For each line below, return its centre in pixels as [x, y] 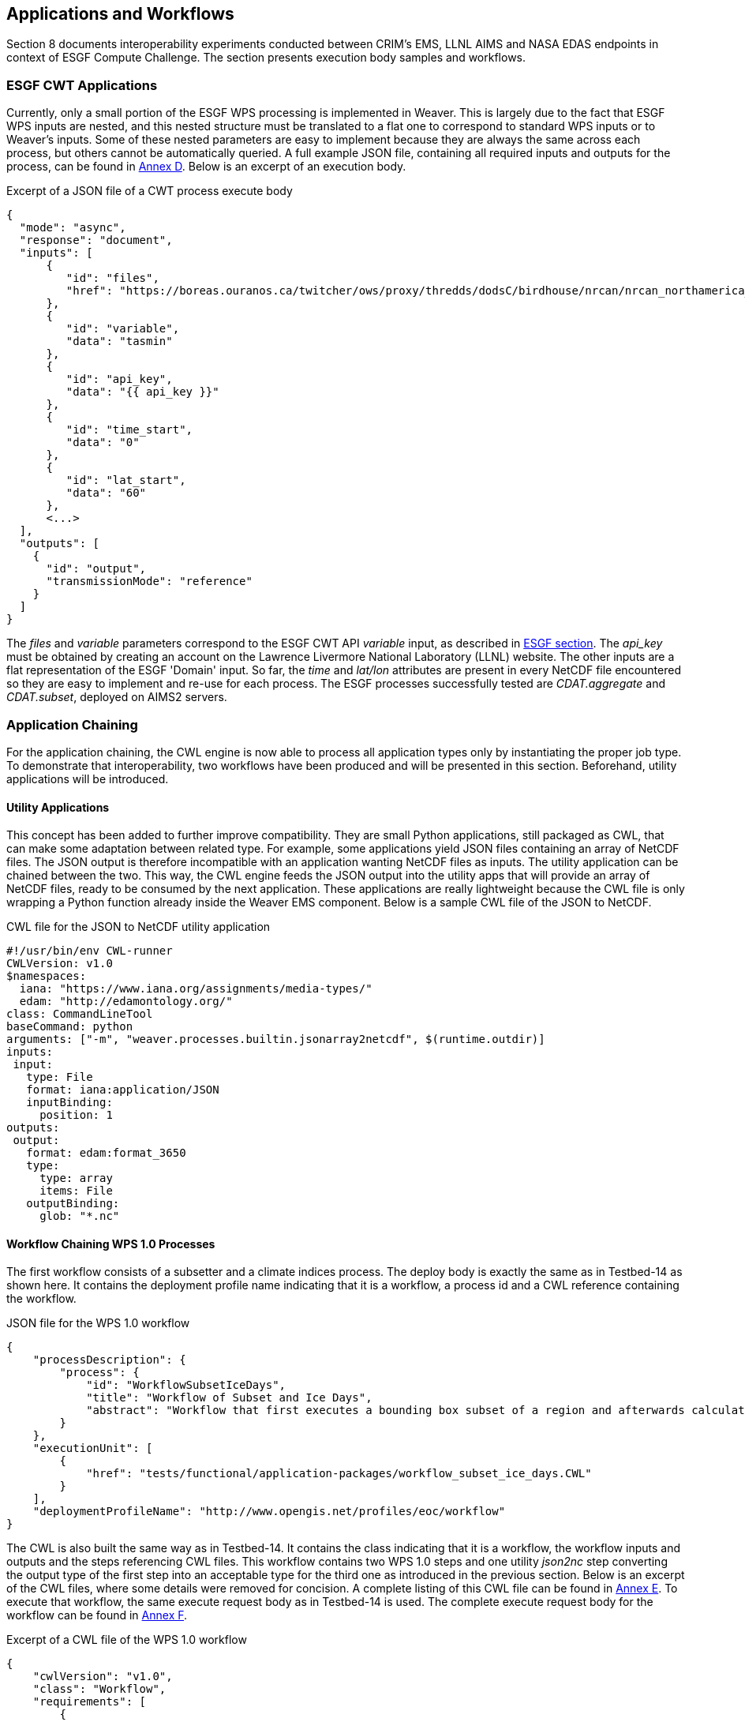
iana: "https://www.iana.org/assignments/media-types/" [196, 989]
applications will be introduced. [88, 778]
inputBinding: [69, 1103]
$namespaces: [47, 976]
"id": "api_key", [119, 379]
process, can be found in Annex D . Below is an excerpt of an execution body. [206, 167]
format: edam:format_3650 [106, 1153]
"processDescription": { [109, 1360]
